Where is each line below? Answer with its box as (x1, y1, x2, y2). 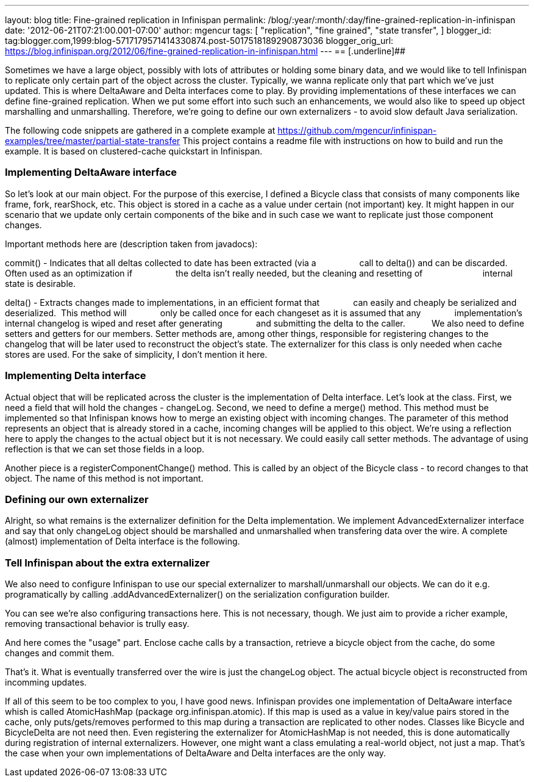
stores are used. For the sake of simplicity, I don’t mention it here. (5, 349, 268, 360)
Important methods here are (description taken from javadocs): (5, 238, 258, 249)
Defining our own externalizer (5, 493, 149, 505)
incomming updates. (5, 677, 87, 687)
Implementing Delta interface (5, 369, 146, 382)
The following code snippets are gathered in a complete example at (5, 125, 276, 136)
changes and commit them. (5, 648, 115, 658)
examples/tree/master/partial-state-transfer (5, 136, 180, 146)
